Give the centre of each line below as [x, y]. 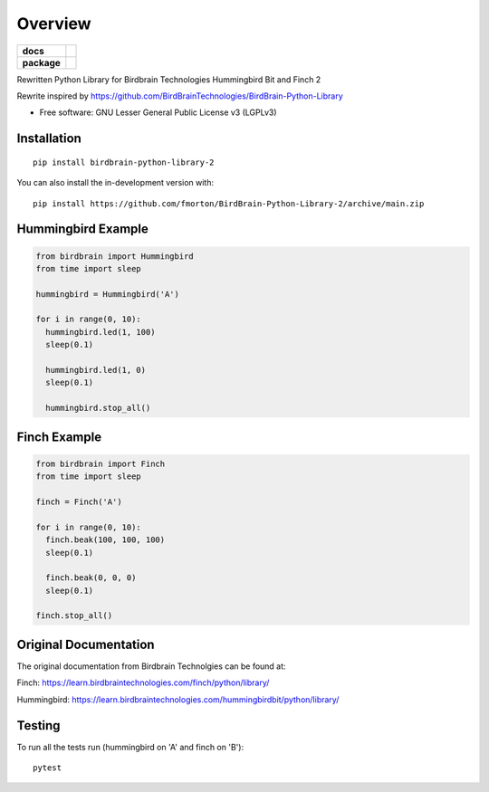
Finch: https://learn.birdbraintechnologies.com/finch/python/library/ [143, 682]
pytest [48, 768]
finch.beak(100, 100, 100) [105, 540]
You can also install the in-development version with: [115, 183]
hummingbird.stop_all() [98, 408]
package [41, 62]
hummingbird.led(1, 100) [101, 332]
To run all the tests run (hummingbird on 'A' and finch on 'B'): [130, 747]
